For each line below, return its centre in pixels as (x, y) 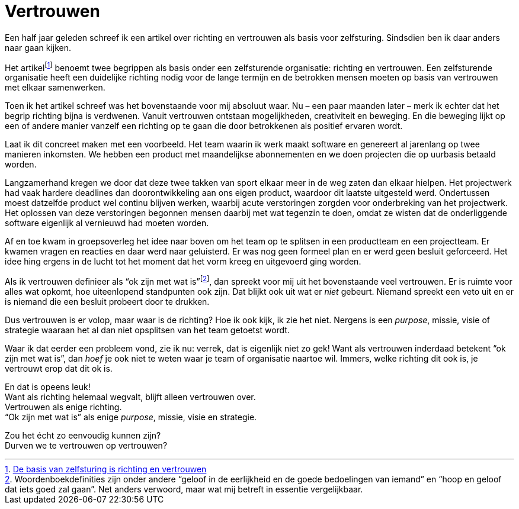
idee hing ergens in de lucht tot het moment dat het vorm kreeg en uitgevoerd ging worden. (183, 262)
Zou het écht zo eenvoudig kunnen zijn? (83, 436)
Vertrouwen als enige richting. (63, 407)
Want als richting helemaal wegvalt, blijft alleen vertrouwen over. (130, 397)
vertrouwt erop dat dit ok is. (59, 369)
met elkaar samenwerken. (55, 88)
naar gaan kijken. (38, 47)
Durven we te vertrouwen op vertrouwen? (86, 446)
